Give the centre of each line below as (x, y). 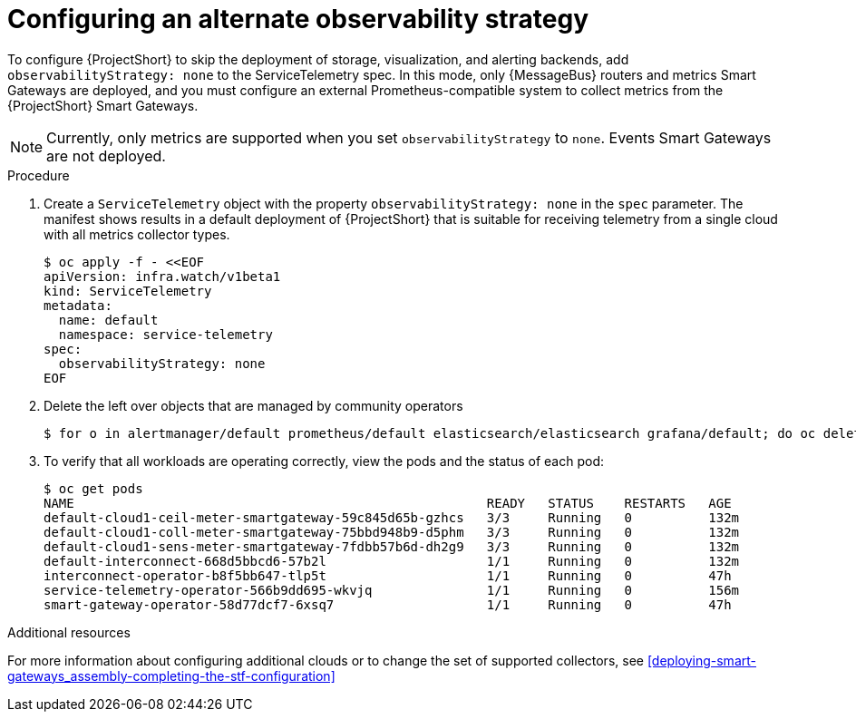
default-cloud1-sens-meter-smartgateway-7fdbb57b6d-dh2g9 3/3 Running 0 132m (392, 546)
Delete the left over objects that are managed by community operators (253, 405)
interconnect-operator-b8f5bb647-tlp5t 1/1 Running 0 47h (388, 575)
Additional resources (69, 632)
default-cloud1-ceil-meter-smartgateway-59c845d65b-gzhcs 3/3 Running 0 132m (392, 517)
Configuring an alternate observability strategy (298, 19)
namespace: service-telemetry (165, 334)
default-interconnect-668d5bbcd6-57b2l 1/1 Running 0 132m (392, 561)
